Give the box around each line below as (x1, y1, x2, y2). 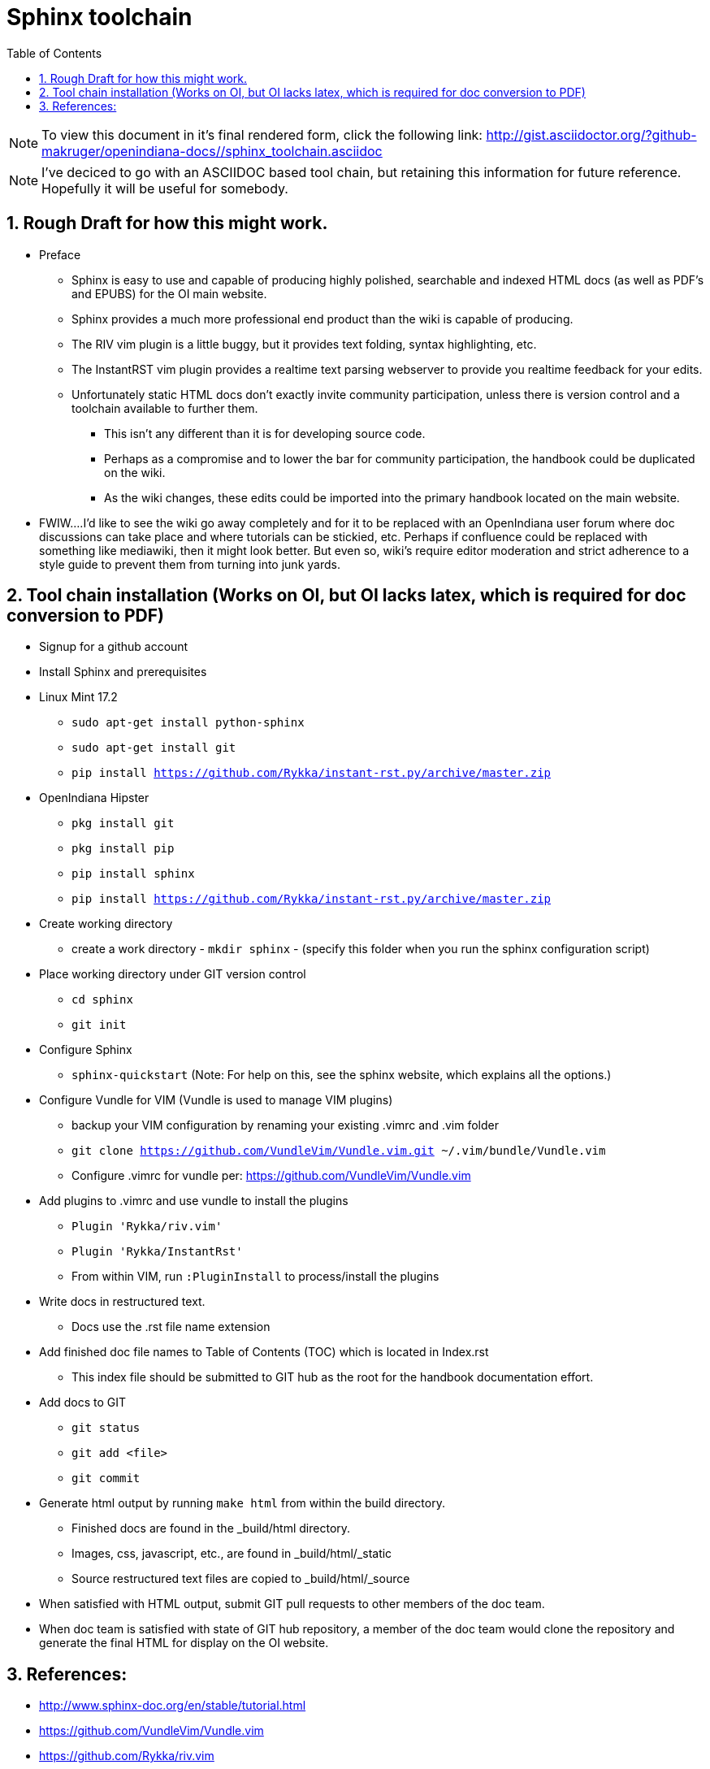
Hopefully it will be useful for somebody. (41, 180, 288, 197)
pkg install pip (71, 842, 175, 856)
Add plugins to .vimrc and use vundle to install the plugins (39, 1194, 349, 1208)
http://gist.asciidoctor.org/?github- (486, 126, 697, 143)
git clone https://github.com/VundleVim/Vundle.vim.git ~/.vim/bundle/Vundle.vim (71, 1144, 606, 1158)
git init (71, 1018, 127, 1032)
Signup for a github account (39, 640, 188, 654)
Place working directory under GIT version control (39, 967, 306, 982)
